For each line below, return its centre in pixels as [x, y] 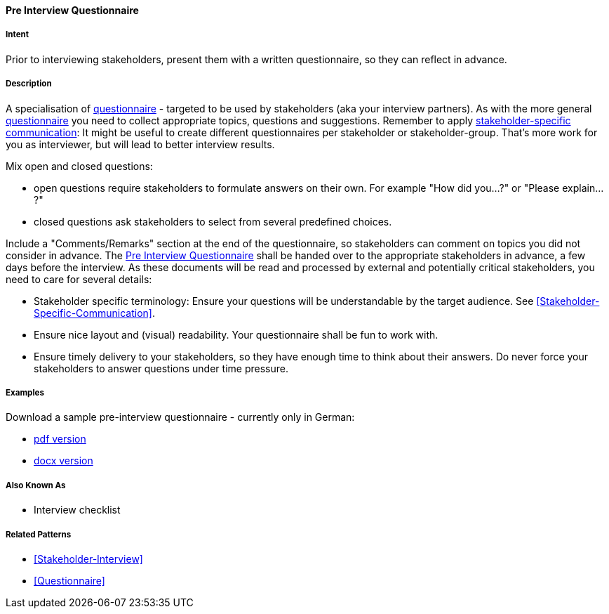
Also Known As [36, 485]
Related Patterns [39, 534]
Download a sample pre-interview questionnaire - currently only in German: [180, 417]
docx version [63, 461]
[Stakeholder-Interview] [88, 559]
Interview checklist [77, 510]
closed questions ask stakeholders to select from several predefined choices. [213, 221]
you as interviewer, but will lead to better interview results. [140, 144]
